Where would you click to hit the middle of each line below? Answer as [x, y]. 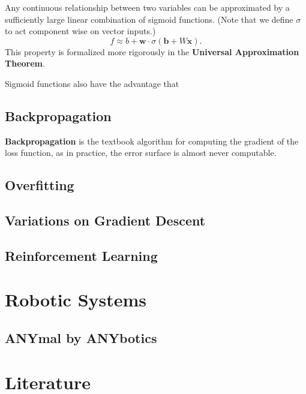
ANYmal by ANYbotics [81, 338]
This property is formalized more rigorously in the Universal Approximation [152, 51]
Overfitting [40, 185]
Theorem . [25, 63]
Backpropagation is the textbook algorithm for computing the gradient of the [152, 141]
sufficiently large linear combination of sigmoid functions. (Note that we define [149, 19]
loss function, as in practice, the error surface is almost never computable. [141, 153]
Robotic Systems [76, 300]
